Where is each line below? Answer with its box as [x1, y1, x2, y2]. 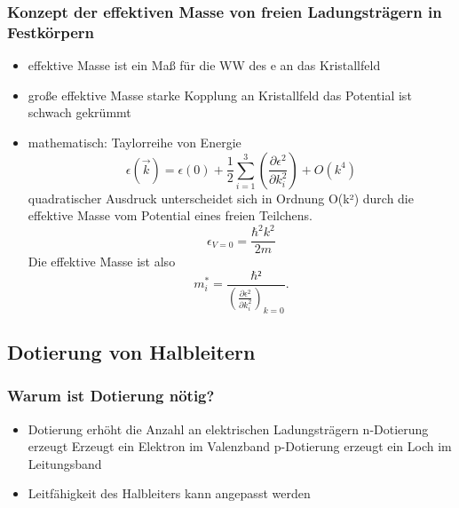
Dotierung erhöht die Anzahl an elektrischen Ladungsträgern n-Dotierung [28, 419, 429, 438]
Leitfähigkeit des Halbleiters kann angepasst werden [28, 484, 311, 503]
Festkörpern [7, 20, 95, 43]
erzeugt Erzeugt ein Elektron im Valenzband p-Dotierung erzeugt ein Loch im [28, 437, 452, 456]
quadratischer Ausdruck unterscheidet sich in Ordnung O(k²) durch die [28, 188, 414, 207]
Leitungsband [28, 454, 102, 472]
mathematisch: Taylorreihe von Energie [28, 132, 241, 151]
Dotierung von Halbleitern [7, 337, 256, 365]
